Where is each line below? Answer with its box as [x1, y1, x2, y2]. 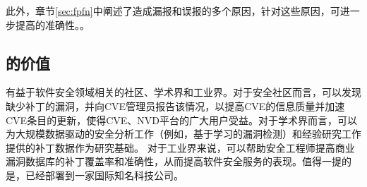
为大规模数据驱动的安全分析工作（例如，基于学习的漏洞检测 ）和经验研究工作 [6, 126, 361, 141]
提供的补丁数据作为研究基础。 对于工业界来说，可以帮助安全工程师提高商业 [6, 140, 355, 155]
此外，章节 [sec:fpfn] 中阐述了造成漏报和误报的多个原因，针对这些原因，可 [6, 4, 340, 18]
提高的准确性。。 [15, 17, 90, 32]
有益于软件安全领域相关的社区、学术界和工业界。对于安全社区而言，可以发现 [6, 85, 361, 99]
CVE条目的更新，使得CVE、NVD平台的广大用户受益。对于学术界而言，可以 [6, 112, 357, 127]
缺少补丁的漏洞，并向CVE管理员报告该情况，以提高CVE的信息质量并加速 [6, 98, 345, 113]
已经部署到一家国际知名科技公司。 [25, 167, 183, 182]
